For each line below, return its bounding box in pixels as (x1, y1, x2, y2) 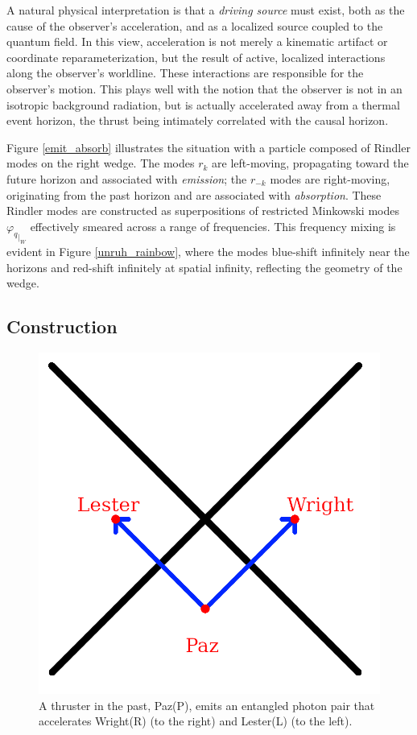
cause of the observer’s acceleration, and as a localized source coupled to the (6, 17, 383, 34)
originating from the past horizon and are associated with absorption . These (6, 186, 382, 203)
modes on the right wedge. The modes (6, 155, 195, 171)
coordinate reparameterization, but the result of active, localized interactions (6, 48, 386, 65)
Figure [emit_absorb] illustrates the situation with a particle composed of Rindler (6, 138, 411, 155)
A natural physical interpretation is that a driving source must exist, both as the (6, 2, 405, 18)
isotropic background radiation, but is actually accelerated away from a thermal (6, 96, 400, 113)
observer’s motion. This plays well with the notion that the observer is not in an (6, 80, 403, 97)
